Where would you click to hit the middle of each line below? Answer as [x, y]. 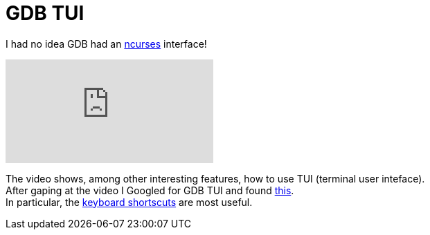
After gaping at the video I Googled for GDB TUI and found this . [150, 190]
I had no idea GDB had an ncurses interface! [106, 44]
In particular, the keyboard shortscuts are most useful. [129, 202]
